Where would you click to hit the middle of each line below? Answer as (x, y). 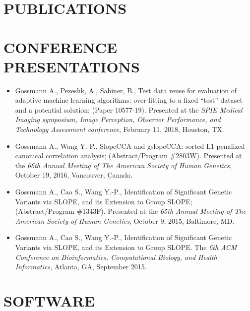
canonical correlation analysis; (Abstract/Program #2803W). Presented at (128, 155)
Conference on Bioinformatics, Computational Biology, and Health (116, 257)
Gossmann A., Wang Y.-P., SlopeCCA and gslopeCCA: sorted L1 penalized (130, 146)
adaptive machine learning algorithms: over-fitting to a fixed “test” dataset (129, 100)
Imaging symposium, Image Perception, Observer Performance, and (118, 119)
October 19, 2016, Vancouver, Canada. (74, 175)
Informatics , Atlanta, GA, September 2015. (81, 267)
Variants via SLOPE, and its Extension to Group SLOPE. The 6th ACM (126, 247)
